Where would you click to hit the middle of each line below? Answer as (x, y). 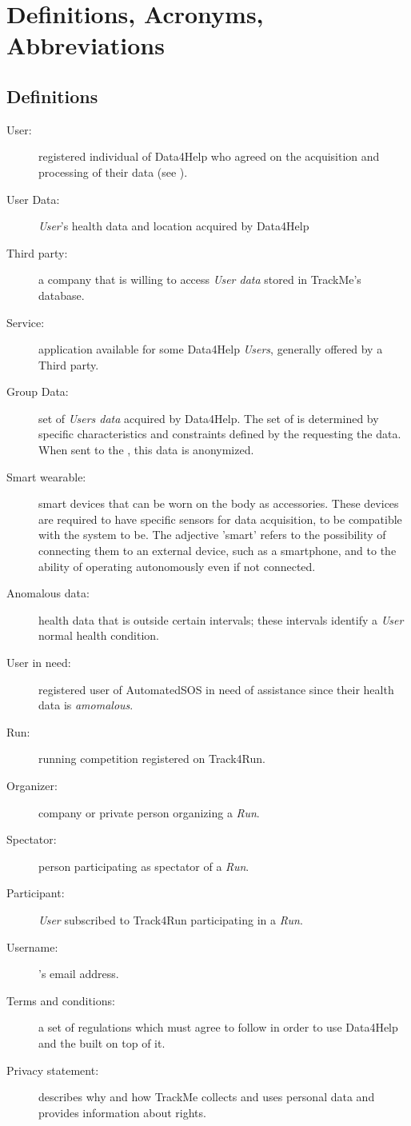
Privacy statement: (53, 1070)
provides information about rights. (122, 1112)
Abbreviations (86, 45)
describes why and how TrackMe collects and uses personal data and (207, 1097)
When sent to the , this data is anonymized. (146, 450)
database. (62, 295)
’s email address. (79, 974)
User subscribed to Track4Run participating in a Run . (171, 919)
